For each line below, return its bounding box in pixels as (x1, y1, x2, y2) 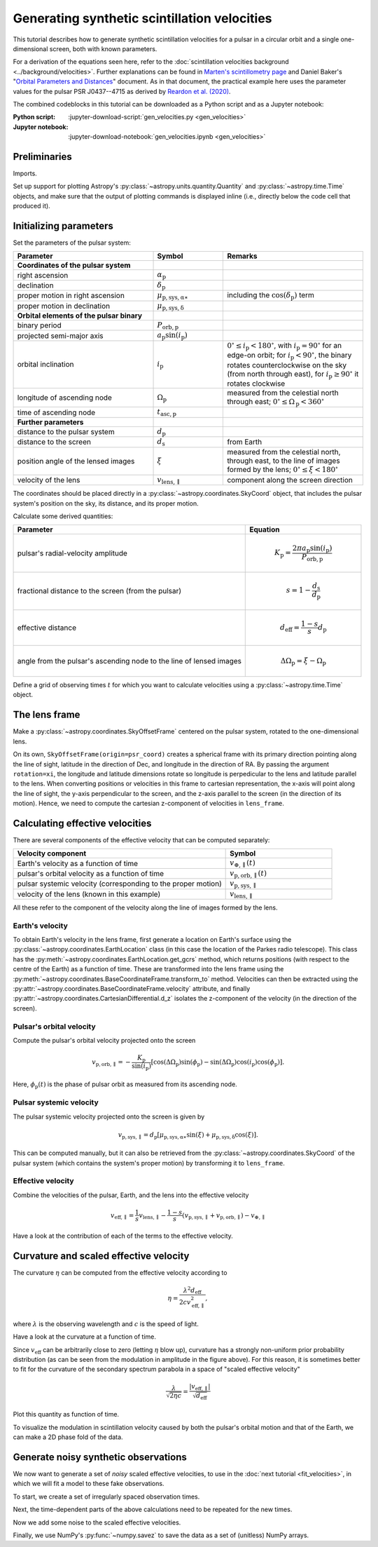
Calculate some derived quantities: (13, 512, 113, 520)
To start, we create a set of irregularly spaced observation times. (13, 1492, 200, 1501)
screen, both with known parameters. (49, 44, 157, 53)
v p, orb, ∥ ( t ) (230, 868, 267, 879)
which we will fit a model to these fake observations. (13, 1480, 164, 1488)
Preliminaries (13, 151, 73, 163)
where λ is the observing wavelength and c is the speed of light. (13, 1319, 199, 1328)
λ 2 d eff (183, 1285, 202, 1296)
